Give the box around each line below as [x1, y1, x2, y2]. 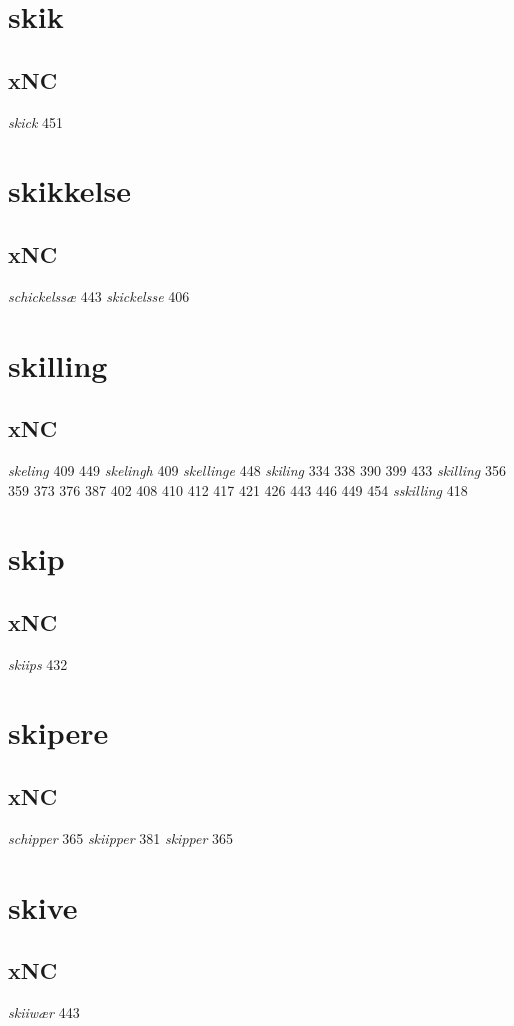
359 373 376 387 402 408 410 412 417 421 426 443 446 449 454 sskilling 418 [8, 479, 468, 500]
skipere [8, 712, 109, 753]
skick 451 [8, 111, 64, 132]
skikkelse [8, 170, 131, 211]
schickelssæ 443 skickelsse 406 [8, 285, 190, 306]
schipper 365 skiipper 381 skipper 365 [8, 827, 234, 848]
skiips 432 [8, 653, 68, 674]
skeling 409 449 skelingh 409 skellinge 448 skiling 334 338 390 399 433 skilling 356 [8, 459, 506, 480]
